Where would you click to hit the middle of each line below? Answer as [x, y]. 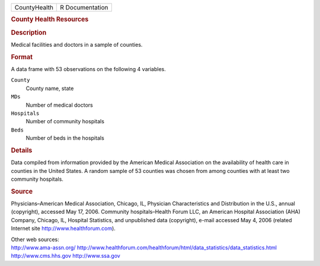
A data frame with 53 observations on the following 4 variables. [88, 69]
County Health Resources [50, 20]
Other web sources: [35, 239]
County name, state [50, 88]
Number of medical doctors [59, 105]
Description [29, 33]
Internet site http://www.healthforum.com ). [63, 229]
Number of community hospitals [65, 121]
